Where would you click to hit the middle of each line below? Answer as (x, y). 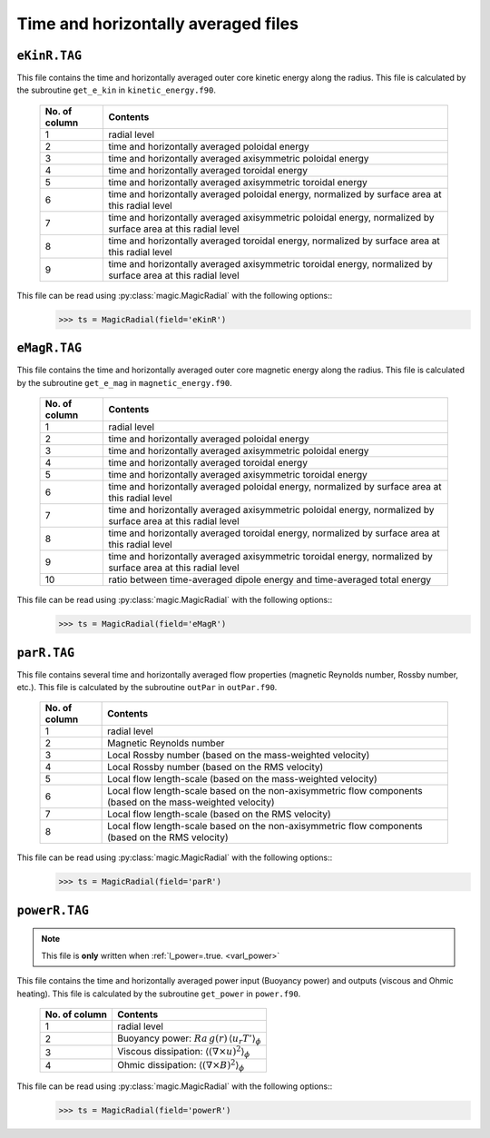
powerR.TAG (53, 910)
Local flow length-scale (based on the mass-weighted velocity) (243, 779)
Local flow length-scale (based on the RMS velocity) (219, 815)
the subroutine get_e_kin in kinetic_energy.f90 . (117, 90)
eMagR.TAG (49, 348)
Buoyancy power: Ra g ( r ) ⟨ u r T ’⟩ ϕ (189, 1039)
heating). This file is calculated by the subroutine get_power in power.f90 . (159, 994)
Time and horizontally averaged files (158, 24)
